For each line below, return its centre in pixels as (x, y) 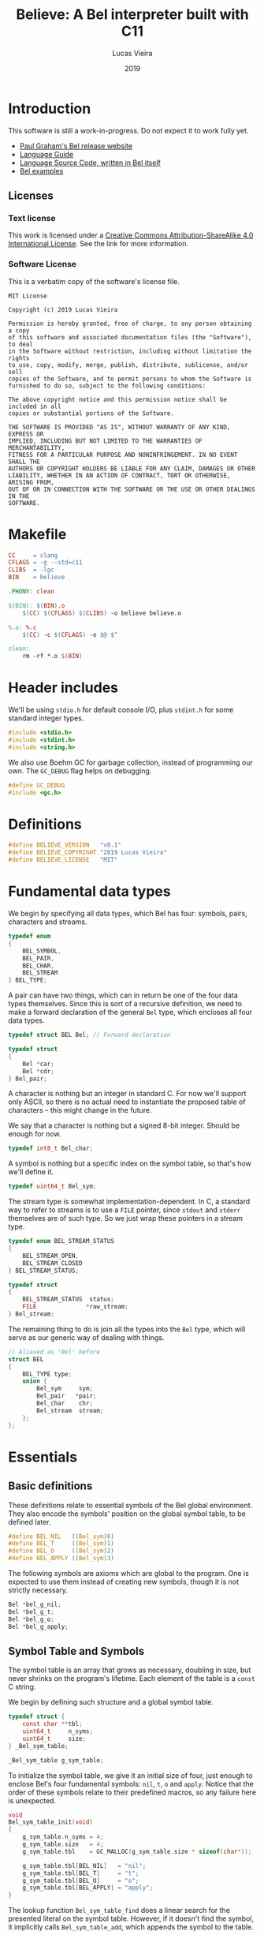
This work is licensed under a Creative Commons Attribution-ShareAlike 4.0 (131, 235)
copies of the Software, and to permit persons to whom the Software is (130, 379)
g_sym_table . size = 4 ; (63, 1844)
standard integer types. (46, 718)
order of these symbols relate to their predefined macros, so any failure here (132, 1792)
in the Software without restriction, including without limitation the (130, 351)
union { (35, 1381)
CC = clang (33, 555)
